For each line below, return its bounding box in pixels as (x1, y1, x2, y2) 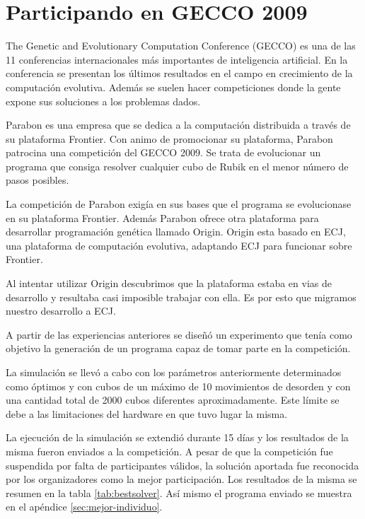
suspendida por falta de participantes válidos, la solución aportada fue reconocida (6, 457, 359, 472)
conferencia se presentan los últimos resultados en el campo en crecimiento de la (6, 66, 353, 81)
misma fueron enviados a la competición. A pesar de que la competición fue (6, 443, 333, 458)
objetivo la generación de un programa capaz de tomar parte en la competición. (6, 341, 351, 356)
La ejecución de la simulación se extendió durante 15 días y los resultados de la (6, 430, 349, 445)
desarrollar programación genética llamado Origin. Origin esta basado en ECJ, (6, 224, 346, 239)
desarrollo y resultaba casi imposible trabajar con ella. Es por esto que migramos (6, 289, 357, 304)
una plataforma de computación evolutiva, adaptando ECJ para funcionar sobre (6, 238, 352, 252)
